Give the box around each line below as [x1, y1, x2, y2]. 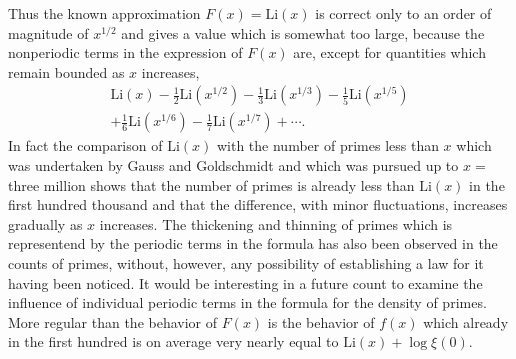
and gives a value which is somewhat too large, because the [121, 22, 485, 43]
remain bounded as [8, 61, 125, 82]
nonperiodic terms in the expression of [8, 42, 243, 63]
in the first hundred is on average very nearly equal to [8, 331, 339, 352]
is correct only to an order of [315, 3, 492, 23]
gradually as [8, 213, 83, 234]
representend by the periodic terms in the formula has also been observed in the [8, 233, 498, 254]
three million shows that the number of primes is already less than [8, 174, 415, 195]
